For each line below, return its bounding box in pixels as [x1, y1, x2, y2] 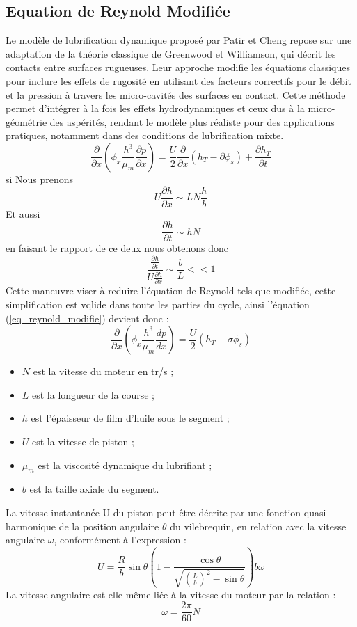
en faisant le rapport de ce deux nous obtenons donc [6, 241, 228, 255]
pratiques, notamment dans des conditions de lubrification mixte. [6, 128, 284, 143]
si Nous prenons [6, 171, 74, 186]
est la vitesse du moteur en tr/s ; [33, 364, 174, 379]
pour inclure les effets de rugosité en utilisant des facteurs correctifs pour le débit [6, 73, 352, 88]
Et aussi [6, 206, 40, 221]
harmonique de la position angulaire [6, 518, 159, 533]
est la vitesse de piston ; [32, 434, 134, 448]
